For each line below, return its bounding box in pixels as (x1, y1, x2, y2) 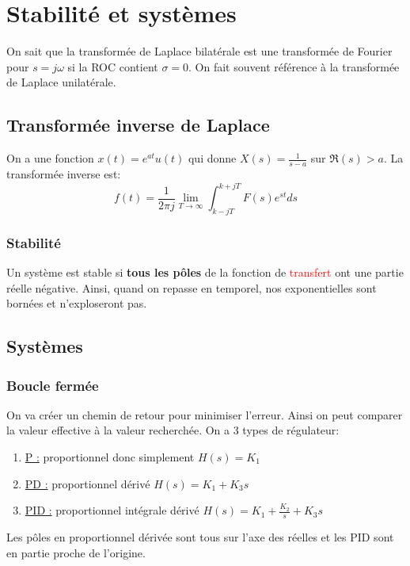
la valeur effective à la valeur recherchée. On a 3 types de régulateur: (6, 422, 340, 438)
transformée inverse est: (6, 165, 121, 182)
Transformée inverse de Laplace (6, 113, 270, 137)
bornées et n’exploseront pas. (6, 295, 147, 312)
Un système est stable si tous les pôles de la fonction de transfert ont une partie (6, 264, 404, 281)
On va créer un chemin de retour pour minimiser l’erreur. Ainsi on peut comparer (6, 406, 403, 423)
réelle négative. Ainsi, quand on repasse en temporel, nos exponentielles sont (6, 279, 377, 296)
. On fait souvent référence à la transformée (188, 58, 400, 75)
